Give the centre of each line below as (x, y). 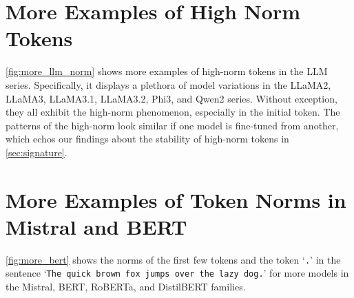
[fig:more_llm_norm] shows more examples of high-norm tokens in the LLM (167, 71)
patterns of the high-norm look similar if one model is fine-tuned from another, (172, 125)
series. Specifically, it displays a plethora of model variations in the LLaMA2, (168, 84)
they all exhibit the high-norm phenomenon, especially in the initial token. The (173, 112)
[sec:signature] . (37, 152)
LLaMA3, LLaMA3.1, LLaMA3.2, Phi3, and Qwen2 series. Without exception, (171, 98)
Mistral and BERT (96, 226)
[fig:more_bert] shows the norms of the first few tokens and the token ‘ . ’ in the (173, 259)
